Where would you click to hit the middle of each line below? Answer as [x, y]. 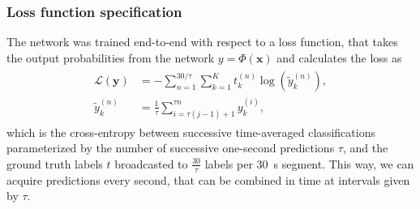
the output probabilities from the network [111, 57]
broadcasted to [151, 163]
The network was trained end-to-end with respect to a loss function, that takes [202, 42]
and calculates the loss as [339, 57]
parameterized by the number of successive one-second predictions [171, 148]
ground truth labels [55, 163]
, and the [365, 148]
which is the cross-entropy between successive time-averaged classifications [191, 132]
